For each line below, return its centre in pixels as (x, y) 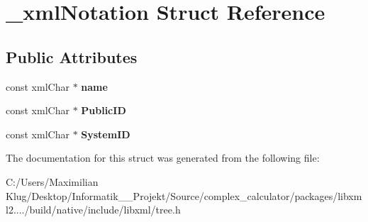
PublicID (104, 110)
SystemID (106, 134)
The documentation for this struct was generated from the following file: (163, 158)
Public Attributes (72, 56)
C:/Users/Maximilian (52, 181)
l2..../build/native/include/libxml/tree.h (93, 210)
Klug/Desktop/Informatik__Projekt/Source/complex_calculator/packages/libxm (184, 195)
